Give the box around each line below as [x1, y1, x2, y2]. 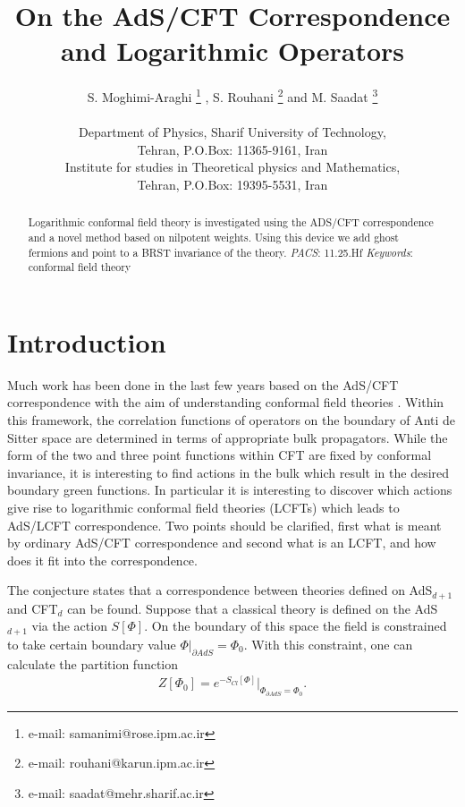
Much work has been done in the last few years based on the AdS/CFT [7, 375, 399, 394]
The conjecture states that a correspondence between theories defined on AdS [7, 581, 433, 599]
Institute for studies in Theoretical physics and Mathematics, [64, 157, 401, 176]
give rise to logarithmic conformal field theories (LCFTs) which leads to [7, 498, 400, 517]
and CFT [7, 599, 58, 617]
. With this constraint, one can [243, 634, 413, 653]
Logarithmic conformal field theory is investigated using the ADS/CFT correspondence [28, 215, 434, 230]
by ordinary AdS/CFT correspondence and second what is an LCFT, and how [7, 533, 436, 552]
